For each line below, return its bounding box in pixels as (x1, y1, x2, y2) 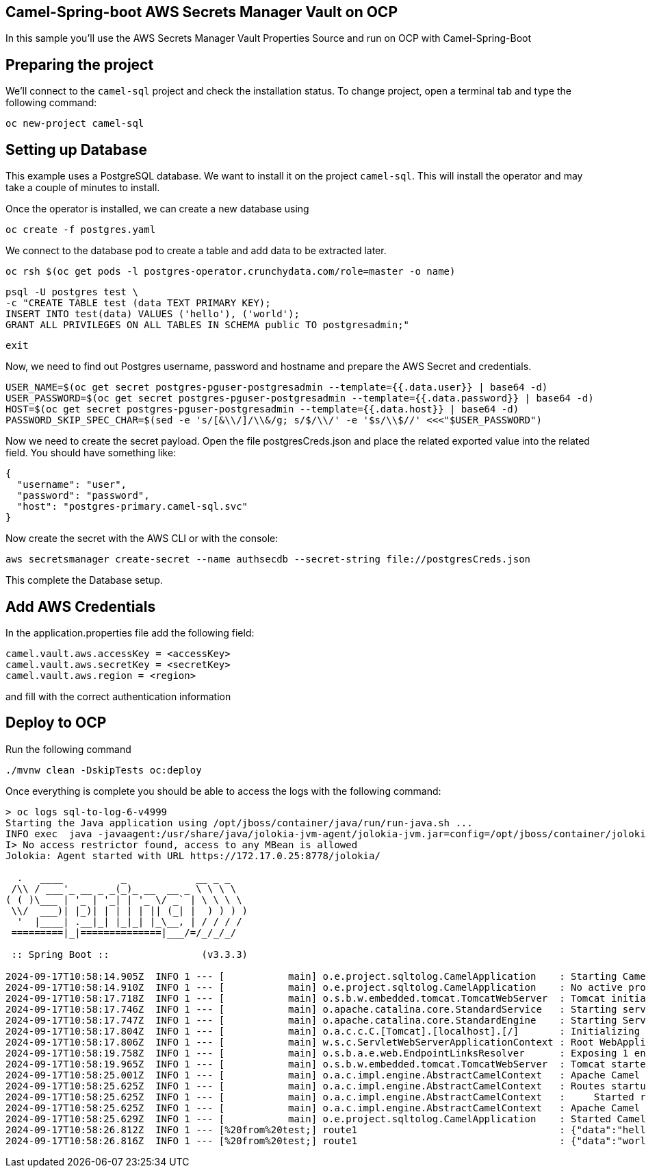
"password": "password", (16, 490, 150, 502)
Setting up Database (5, 140, 147, 158)
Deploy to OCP (5, 714, 107, 732)
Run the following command (5, 743, 131, 755)
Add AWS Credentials (5, 597, 156, 615)
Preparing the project (5, 55, 154, 73)
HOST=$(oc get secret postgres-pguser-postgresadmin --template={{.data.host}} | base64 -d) (5, 404, 519, 415)
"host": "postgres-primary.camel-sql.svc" (16, 501, 248, 513)
